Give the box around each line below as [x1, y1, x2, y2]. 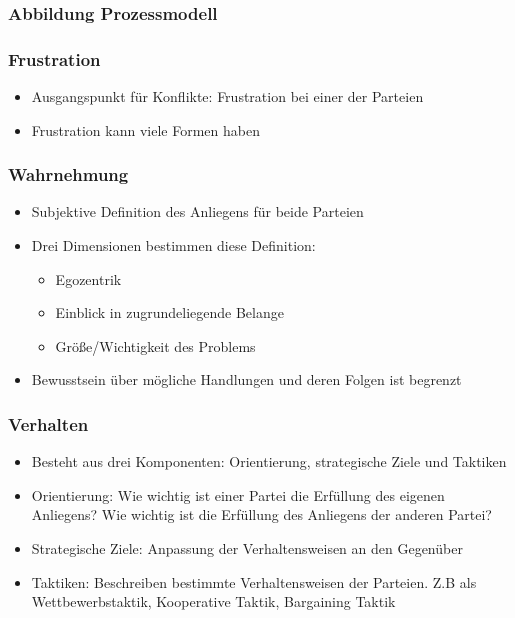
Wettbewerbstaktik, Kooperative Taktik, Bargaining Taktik [31, 591, 396, 612]
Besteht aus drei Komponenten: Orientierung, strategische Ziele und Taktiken [31, 451, 507, 472]
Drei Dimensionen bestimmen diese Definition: [31, 235, 316, 256]
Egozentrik [55, 268, 122, 289]
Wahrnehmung [8, 162, 129, 187]
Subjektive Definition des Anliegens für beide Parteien [31, 201, 364, 222]
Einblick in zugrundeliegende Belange [55, 302, 284, 323]
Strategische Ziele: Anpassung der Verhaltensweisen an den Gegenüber [31, 538, 463, 559]
